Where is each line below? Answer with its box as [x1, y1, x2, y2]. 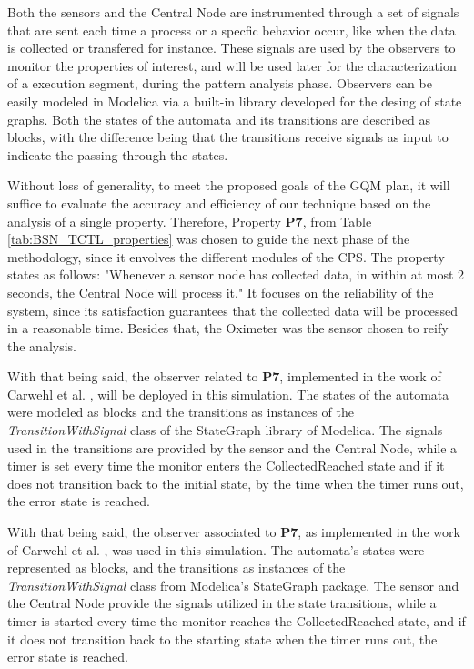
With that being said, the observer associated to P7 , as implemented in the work [7, 522, 460, 542]
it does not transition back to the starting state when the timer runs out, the [7, 629, 438, 648]
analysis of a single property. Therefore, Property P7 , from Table [7, 211, 372, 230]
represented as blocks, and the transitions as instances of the [7, 558, 346, 577]
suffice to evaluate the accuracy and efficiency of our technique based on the [7, 193, 431, 212]
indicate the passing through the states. [7, 145, 228, 164]
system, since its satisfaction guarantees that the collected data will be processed [7, 300, 458, 319]
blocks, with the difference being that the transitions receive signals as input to [7, 127, 449, 147]
